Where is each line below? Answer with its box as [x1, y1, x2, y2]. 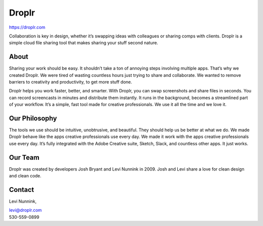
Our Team [9, 153, 40, 161]
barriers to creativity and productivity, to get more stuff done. [9, 79, 132, 85]
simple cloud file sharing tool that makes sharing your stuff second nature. [9, 40, 158, 46]
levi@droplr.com [9, 207, 42, 213]
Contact [9, 185, 34, 194]
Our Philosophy [9, 114, 57, 122]
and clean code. [9, 173, 41, 179]
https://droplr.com [9, 24, 46, 30]
